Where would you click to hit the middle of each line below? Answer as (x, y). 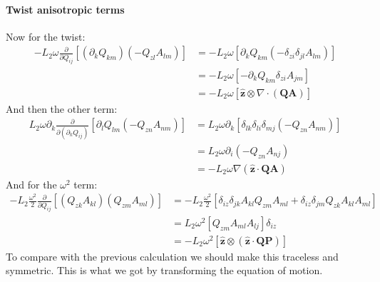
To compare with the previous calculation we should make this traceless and (172, 256)
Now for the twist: (46, 36)
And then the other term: (62, 108)
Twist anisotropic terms (65, 9)
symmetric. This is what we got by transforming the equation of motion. (164, 270)
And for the (31, 184)
